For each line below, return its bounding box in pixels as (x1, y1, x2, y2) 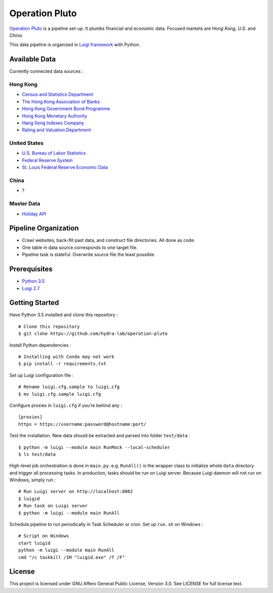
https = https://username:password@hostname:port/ (18, 421, 147, 427)
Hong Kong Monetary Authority (22, 113, 87, 119)
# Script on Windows (18, 533, 69, 539)
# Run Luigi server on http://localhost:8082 (18, 489, 133, 495)
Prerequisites (9, 265, 53, 273)
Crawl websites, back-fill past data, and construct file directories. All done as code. (22, 237, 196, 243)
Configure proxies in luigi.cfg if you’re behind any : (9, 402, 122, 408)
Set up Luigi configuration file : (9, 372, 73, 378)
